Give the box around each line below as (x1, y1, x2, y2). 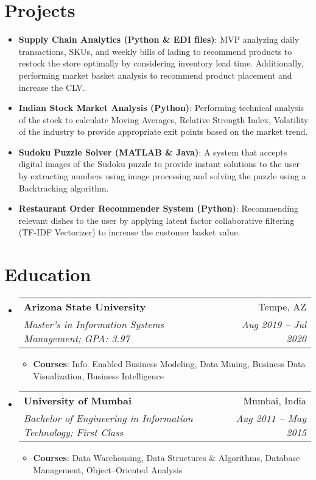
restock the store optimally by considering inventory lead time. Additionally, (18, 57, 304, 70)
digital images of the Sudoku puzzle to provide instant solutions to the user (18, 157, 300, 170)
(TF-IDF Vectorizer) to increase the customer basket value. (18, 226, 241, 238)
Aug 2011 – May (236, 411, 306, 426)
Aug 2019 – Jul (241, 317, 306, 332)
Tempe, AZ (258, 299, 306, 314)
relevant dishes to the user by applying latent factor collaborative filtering (18, 213, 295, 226)
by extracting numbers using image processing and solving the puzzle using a (18, 170, 306, 182)
